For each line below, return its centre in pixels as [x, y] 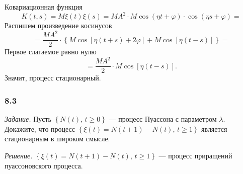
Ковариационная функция [44, 7]
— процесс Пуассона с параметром [163, 119]
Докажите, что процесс [40, 128]
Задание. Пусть [28, 119]
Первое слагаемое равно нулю [51, 52]
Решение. [19, 155]
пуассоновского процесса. [44, 165]
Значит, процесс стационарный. [53, 78]
